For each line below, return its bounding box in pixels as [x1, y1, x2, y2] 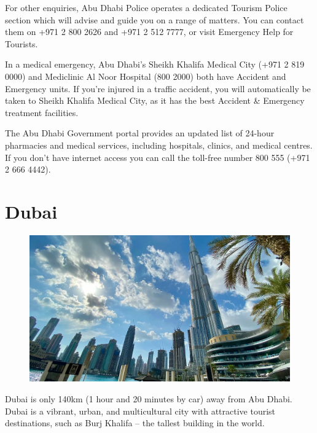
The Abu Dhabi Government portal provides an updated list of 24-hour [5, 127, 275, 139]
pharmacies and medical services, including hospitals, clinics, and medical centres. [5, 138, 313, 151]
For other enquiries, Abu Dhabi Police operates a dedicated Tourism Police [5, 1, 288, 14]
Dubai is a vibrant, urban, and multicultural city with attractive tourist [5, 404, 276, 417]
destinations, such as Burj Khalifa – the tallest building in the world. [5, 416, 265, 429]
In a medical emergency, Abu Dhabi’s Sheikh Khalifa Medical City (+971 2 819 [5, 58, 305, 71]
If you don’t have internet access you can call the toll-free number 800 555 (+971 [5, 150, 310, 163]
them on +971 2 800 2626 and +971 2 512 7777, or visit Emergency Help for [5, 25, 294, 38]
